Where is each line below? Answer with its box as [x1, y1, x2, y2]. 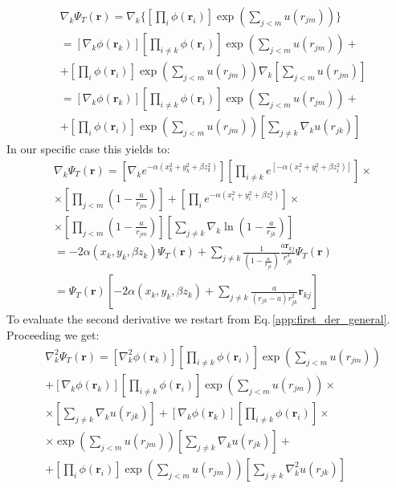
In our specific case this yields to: [6, 140, 170, 157]
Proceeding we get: [6, 327, 100, 344]
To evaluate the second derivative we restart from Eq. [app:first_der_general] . [6, 311, 390, 327]
